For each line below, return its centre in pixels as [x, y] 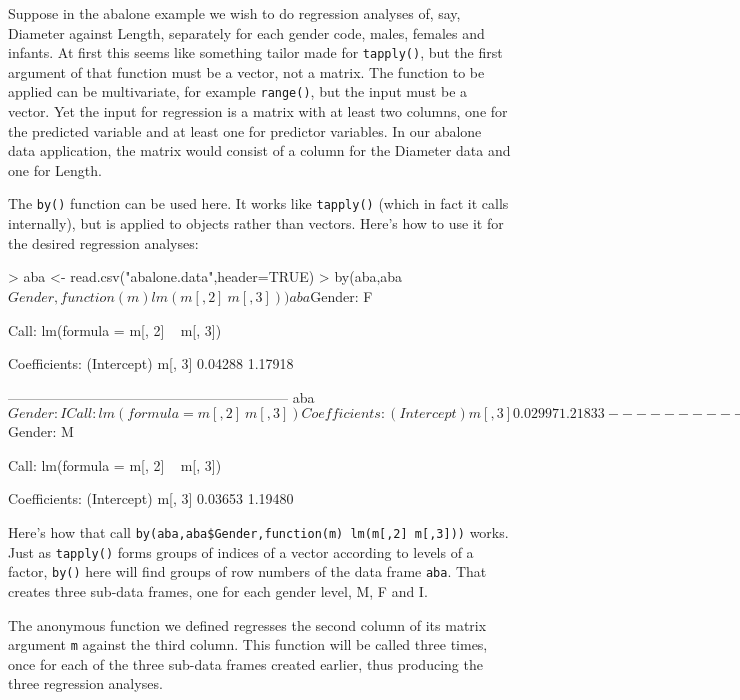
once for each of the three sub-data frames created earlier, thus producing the [245, 663]
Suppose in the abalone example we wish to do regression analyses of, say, [234, 13]
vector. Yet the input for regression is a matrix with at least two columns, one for [258, 111]
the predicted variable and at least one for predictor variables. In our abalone [245, 130]
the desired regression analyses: [103, 242]
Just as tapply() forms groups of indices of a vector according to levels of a [241, 551]
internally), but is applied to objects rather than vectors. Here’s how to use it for [256, 223]
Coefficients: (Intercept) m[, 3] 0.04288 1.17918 [151, 363]
